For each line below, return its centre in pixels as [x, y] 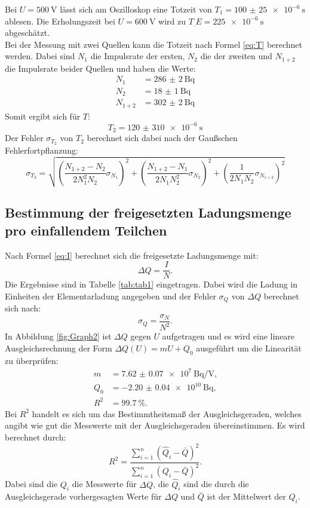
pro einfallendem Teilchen [86, 230]
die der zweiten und [236, 56]
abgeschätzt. [27, 33]
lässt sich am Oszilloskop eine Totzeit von [136, 9]
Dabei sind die [31, 484]
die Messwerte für [104, 484]
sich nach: [23, 308]
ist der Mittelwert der [246, 496]
